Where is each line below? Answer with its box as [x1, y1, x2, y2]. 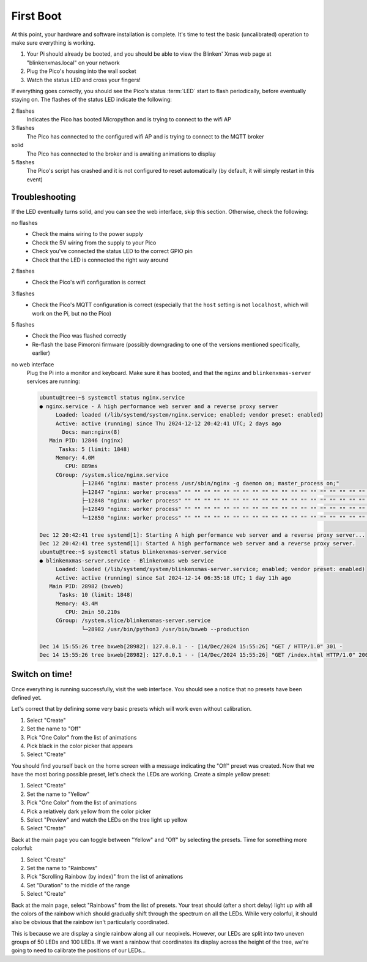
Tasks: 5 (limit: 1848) [59, 445, 130, 453]
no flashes [11, 219, 38, 227]
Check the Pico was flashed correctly [32, 332, 127, 339]
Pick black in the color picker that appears [26, 742, 133, 749]
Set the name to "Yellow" [26, 790, 90, 798]
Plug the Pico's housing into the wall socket [26, 67, 136, 75]
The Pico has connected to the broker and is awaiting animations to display [26, 150, 217, 157]
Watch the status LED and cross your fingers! [26, 76, 141, 83]
